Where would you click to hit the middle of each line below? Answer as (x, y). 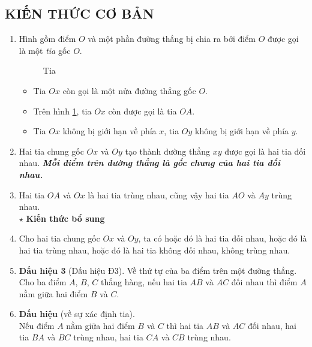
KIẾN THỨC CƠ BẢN (79, 13)
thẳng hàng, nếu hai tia (144, 282)
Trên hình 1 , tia (62, 111)
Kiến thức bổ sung (65, 218)
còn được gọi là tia (142, 111)
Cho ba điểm (43, 282)
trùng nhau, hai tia (108, 337)
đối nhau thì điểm (264, 282)
